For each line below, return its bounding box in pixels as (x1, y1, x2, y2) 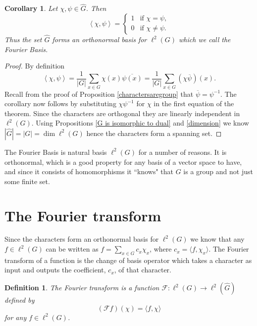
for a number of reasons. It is (138, 146, 227, 157)
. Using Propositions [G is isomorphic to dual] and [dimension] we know (31, 118, 249, 128)
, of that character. (114, 264, 171, 275)
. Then (86, 3, 106, 13)
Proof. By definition (4, 61, 65, 71)
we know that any (190, 234, 245, 244)
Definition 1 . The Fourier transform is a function (4, 282, 159, 293)
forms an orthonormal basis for (52, 34, 147, 45)
